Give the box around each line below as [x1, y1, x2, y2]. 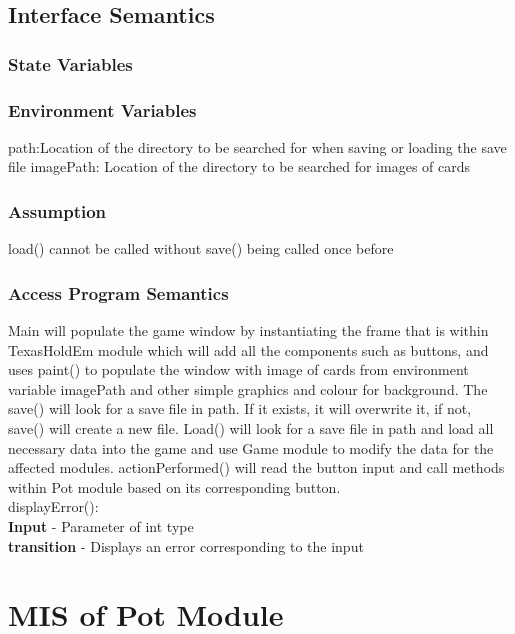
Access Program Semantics [8, 280, 229, 305]
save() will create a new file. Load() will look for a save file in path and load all [8, 418, 494, 439]
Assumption [8, 198, 107, 223]
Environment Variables [8, 97, 197, 122]
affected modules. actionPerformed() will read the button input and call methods [8, 457, 505, 478]
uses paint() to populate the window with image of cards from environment [8, 359, 469, 380]
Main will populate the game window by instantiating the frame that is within [8, 320, 489, 341]
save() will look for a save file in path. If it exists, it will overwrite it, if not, [8, 398, 472, 419]
